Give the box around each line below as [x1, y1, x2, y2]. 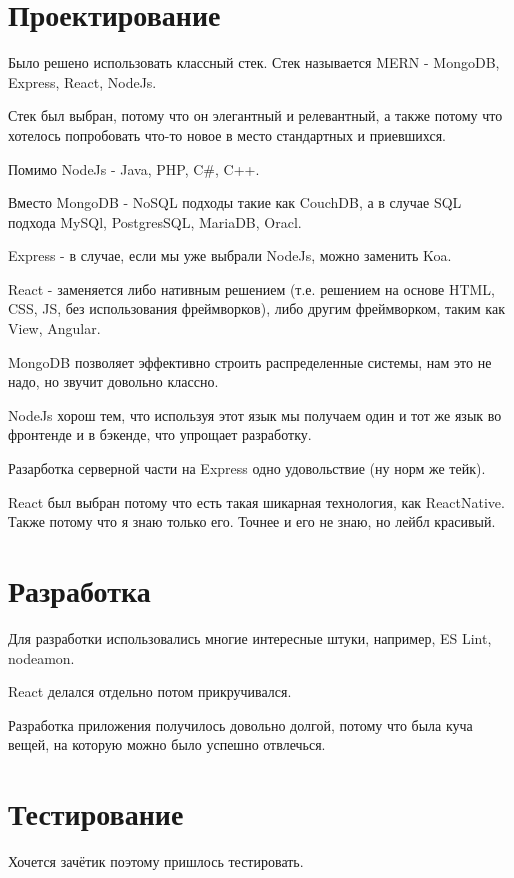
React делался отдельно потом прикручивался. [8, 681, 292, 702]
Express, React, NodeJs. [8, 71, 157, 92]
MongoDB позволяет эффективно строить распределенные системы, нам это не [8, 351, 492, 372]
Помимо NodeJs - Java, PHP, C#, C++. [8, 158, 260, 179]
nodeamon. [8, 647, 75, 668]
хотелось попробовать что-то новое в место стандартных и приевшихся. [8, 124, 446, 145]
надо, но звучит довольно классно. [8, 371, 219, 392]
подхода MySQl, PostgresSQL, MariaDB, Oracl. [8, 211, 302, 232]
